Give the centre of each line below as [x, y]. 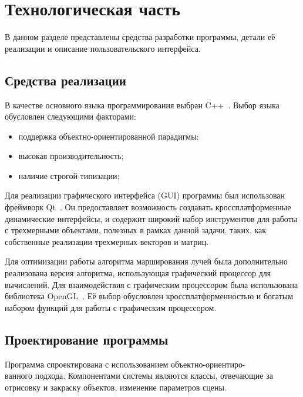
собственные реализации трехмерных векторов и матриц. [107, 241]
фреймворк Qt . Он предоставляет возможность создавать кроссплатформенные [148, 207]
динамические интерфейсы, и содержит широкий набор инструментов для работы [151, 218]
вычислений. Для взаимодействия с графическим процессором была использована [151, 284]
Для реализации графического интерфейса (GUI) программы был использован [145, 195]
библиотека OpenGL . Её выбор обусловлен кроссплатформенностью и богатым [149, 296]
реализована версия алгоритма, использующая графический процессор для [138, 273]
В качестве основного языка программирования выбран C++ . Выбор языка [142, 105]
